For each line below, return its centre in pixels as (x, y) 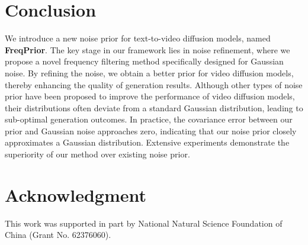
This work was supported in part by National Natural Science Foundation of (144, 223)
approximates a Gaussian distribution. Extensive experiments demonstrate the (147, 142)
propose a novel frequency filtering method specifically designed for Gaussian (144, 61)
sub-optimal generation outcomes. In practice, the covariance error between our (149, 119)
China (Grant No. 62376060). (58, 235)
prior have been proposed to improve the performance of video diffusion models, (150, 96)
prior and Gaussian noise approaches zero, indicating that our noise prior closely (151, 130)
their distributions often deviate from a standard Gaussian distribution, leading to (154, 107)
